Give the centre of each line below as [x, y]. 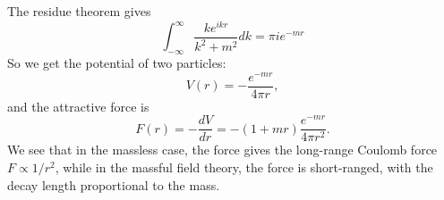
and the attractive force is [78, 106]
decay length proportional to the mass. [114, 184]
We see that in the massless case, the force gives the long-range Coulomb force [222, 150]
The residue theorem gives [79, 11]
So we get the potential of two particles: [117, 62]
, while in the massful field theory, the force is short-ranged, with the [244, 167]
